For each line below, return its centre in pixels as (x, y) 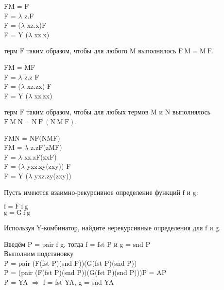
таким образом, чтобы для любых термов (87, 112)
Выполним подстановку (39, 253)
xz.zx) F (39, 86)
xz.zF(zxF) (41, 156)
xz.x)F (37, 25)
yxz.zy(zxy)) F (49, 166)
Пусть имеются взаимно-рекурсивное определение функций (92, 192)
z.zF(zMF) (46, 147)
